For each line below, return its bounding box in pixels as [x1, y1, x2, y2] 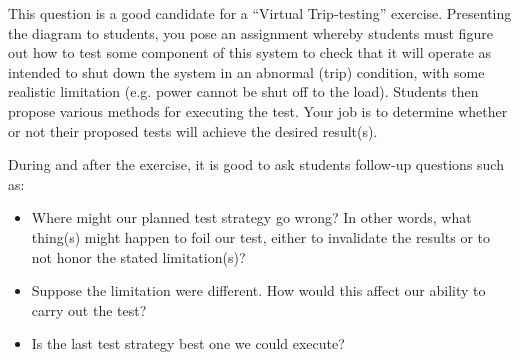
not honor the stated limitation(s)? [31, 246, 246, 267]
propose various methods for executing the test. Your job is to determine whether [8, 100, 508, 121]
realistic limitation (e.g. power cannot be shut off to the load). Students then [8, 81, 479, 102]
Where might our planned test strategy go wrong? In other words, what [31, 207, 472, 228]
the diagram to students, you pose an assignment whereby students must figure [8, 22, 493, 43]
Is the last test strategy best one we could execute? [31, 333, 345, 354]
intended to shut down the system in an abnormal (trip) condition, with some [8, 61, 485, 82]
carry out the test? [31, 299, 147, 320]
